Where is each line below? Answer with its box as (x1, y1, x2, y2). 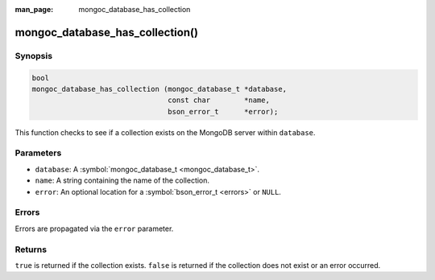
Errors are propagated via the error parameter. (14, 224, 174, 233)
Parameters (14, 147, 62, 159)
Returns (14, 244, 48, 255)
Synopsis (14, 50, 52, 61)
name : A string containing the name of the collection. (35, 175, 209, 185)
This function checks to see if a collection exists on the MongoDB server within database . (14, 127, 316, 137)
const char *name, (168, 96, 270, 105)
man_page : (14, 5, 54, 14)
